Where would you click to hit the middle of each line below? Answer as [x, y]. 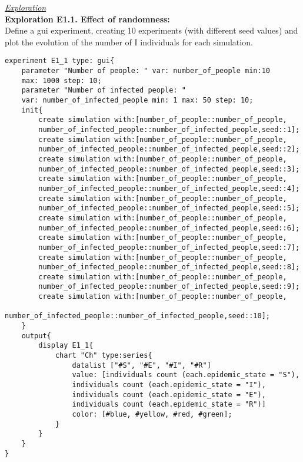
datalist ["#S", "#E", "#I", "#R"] [141, 365]
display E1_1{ [66, 346]
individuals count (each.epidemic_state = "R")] [169, 405]
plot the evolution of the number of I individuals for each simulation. [129, 42]
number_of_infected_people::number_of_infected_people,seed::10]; [138, 316]
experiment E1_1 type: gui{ [60, 61]
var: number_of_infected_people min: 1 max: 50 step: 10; [137, 100]
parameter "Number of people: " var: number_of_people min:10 [146, 71]
